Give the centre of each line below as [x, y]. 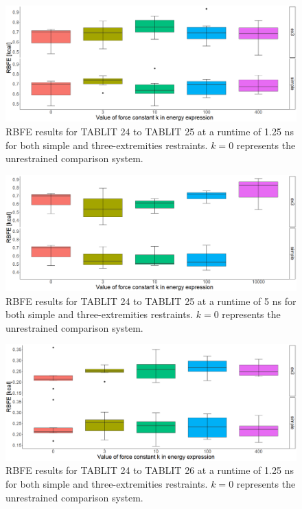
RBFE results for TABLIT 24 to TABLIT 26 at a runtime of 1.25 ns [150, 470]
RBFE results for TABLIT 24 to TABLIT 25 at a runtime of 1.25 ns [150, 131]
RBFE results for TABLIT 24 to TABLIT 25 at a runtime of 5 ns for [151, 301]
